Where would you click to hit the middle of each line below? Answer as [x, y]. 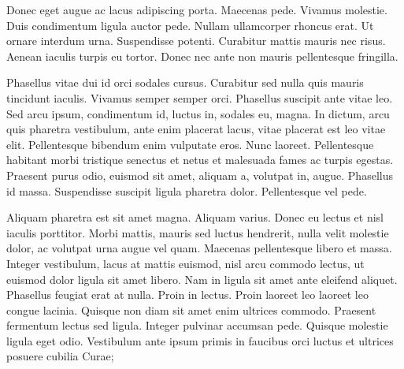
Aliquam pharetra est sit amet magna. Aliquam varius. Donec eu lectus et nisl [195, 217]
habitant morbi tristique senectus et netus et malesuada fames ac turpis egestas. [200, 160]
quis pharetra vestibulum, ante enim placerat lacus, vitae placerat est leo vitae [196, 129]
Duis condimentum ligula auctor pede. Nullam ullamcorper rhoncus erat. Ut [190, 25]
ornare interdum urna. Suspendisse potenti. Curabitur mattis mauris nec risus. [196, 41]
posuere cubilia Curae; [60, 356]
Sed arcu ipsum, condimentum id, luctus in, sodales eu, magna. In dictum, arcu [198, 113]
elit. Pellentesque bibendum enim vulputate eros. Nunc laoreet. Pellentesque [190, 144]
